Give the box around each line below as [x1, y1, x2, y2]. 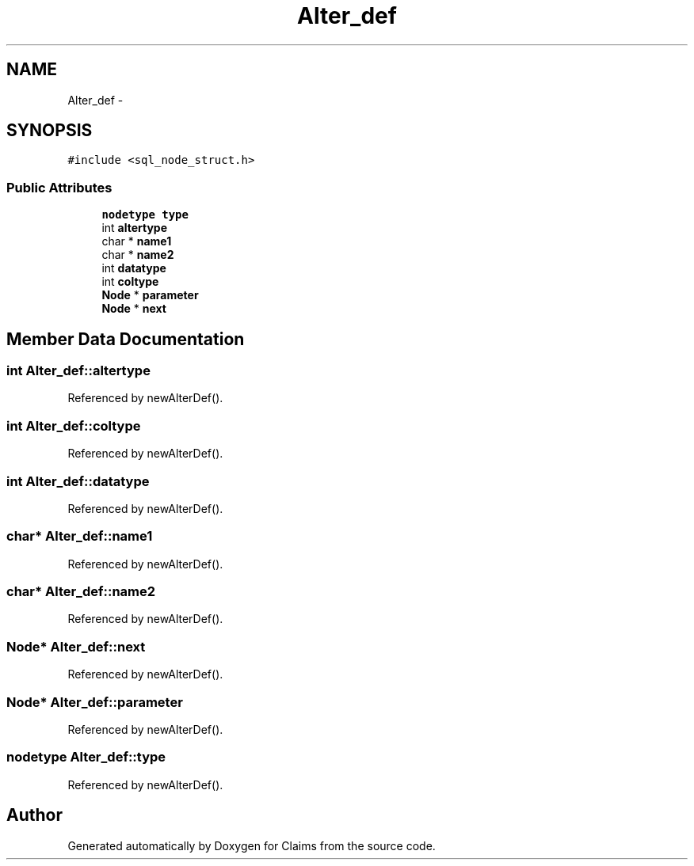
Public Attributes [6, 179, 112, 196]
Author [6, 805, 63, 826]
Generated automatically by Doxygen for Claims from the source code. [67, 838, 436, 853]
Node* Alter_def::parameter [6, 693, 183, 710]
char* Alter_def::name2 [6, 583, 156, 600]
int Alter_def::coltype [6, 417, 141, 434]
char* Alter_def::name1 [6, 528, 153, 545]
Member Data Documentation [6, 329, 245, 349]
